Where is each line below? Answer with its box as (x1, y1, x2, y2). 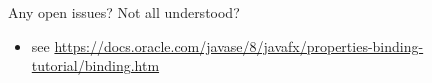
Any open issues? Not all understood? (8, 2, 240, 22)
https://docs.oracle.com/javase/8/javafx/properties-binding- (54, 35, 424, 56)
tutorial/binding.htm (31, 55, 160, 76)
